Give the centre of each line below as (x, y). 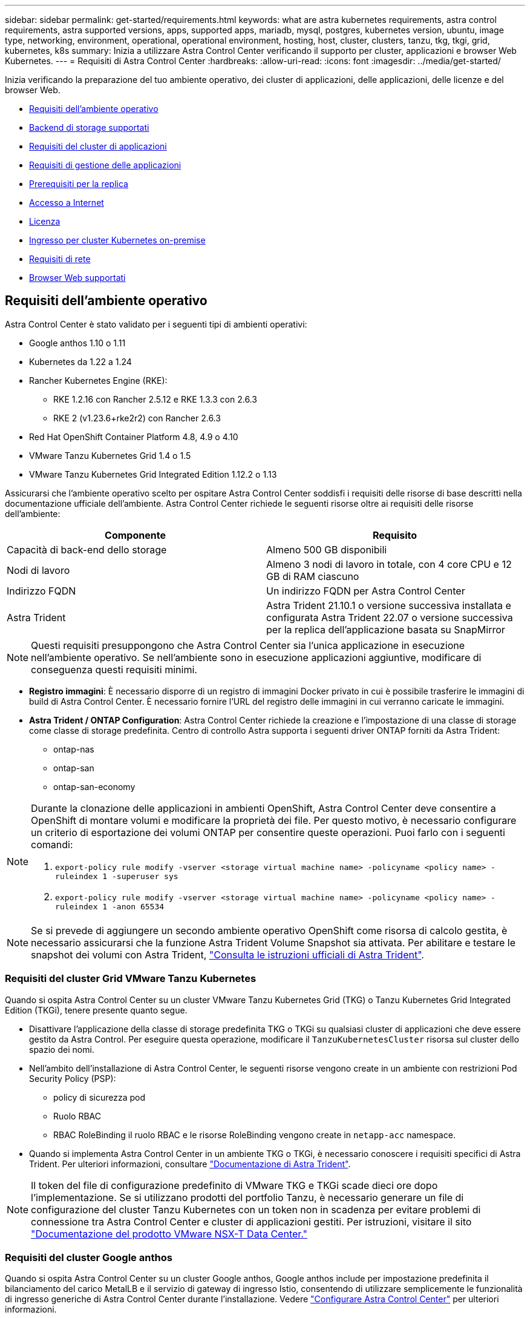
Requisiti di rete (60, 259)
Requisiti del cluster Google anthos (89, 1257)
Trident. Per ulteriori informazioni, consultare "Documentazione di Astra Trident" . (190, 1164)
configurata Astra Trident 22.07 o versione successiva (390, 617)
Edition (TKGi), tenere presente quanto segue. (96, 1010)
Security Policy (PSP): (73, 1078)
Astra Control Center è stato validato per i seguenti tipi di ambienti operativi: (156, 324)
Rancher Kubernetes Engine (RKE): (98, 380)
